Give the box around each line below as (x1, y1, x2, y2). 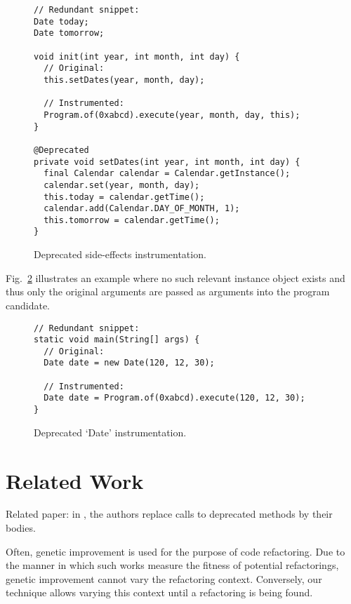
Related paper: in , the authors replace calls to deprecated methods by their (6, 506, 333, 521)
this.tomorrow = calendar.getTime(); (44, 215, 220, 225)
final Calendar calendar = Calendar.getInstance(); (44, 168, 291, 179)
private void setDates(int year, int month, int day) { (34, 156, 300, 167)
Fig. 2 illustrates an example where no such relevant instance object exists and (6, 270, 345, 285)
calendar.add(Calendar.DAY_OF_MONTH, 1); (44, 203, 240, 214)
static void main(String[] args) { (34, 335, 200, 345)
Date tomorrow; (34, 28, 105, 39)
